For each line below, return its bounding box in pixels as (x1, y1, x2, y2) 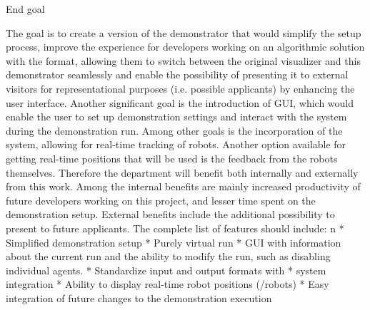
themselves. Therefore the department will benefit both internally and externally (6, 165, 359, 180)
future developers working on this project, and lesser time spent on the (6, 192, 316, 207)
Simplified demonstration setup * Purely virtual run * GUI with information (6, 234, 341, 249)
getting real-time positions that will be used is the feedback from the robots (6, 150, 338, 165)
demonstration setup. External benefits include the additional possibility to (6, 207, 335, 222)
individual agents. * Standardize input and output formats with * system (6, 262, 326, 277)
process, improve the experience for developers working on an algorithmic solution (6, 39, 365, 54)
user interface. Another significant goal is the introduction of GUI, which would (6, 95, 354, 110)
